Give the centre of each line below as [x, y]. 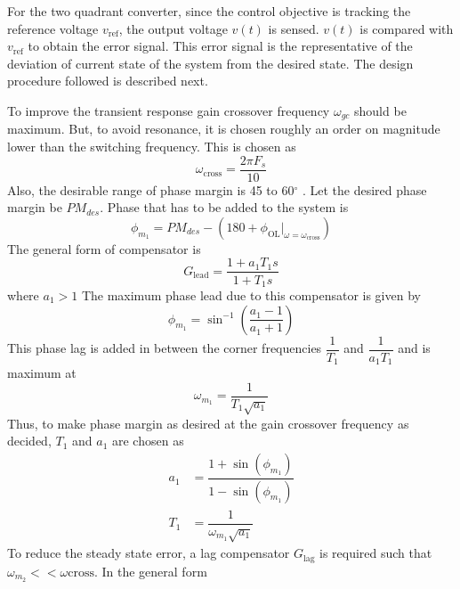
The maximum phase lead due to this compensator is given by [251, 294]
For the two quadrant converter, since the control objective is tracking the [209, 11]
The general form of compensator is [104, 248]
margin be [35, 207]
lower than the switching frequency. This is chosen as [152, 147]
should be [380, 110]
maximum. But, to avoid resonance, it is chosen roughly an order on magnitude [224, 129]
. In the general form [150, 571]
